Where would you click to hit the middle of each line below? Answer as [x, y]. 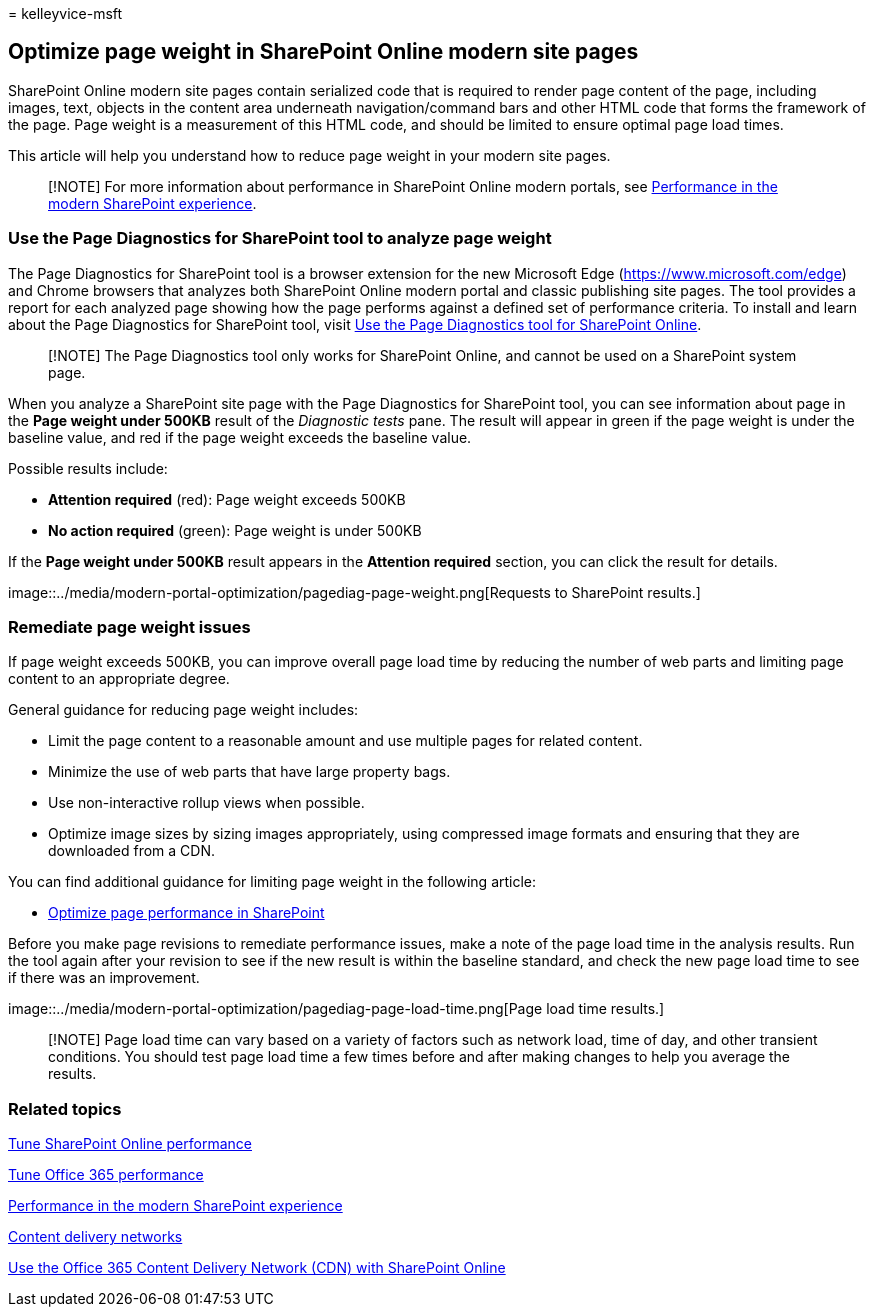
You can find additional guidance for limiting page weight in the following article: [272, 882]
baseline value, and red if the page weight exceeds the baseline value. [240, 437]
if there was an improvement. [104, 978]
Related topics [65, 1108]
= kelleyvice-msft [65, 13]
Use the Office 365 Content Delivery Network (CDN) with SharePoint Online [257, 1268]
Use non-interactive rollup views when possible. [206, 803]
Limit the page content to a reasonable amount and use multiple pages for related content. [345, 741]
